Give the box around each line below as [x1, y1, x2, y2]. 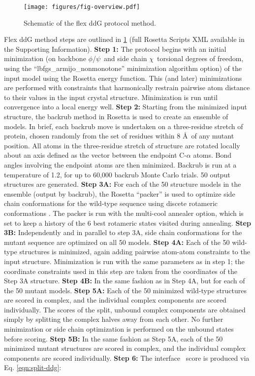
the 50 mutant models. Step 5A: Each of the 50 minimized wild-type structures [4, 285, 247, 295]
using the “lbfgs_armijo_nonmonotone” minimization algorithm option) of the [4, 63, 242, 73]
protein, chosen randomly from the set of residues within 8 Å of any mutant [4, 131, 234, 141]
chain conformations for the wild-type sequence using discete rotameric [4, 198, 218, 208]
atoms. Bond [193, 150, 232, 160]
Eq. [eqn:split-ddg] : [4, 362, 62, 373]
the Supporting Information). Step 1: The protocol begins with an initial [4, 43, 226, 54]
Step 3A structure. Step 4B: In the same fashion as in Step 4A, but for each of [4, 275, 245, 286]
